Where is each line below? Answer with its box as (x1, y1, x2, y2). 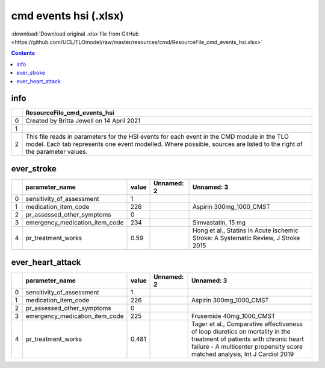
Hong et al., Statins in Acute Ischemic (192, 226, 299, 235)
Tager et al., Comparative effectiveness (191, 320, 303, 328)
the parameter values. (25, 148, 88, 156)
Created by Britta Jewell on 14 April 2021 (25, 116, 141, 125)
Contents (11, 49, 36, 57)
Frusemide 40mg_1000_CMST (191, 312, 276, 320)
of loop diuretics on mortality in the (191, 328, 291, 336)
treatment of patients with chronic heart (191, 335, 304, 343)
